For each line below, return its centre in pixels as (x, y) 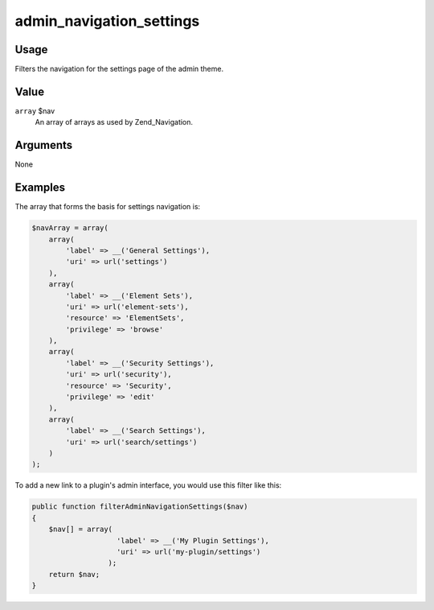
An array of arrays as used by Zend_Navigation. (114, 122)
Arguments (44, 145)
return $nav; (74, 574)
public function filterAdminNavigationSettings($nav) (140, 507)
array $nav (35, 111)
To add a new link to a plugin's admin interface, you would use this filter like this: (148, 485)
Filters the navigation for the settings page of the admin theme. (119, 69)
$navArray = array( (70, 228)
